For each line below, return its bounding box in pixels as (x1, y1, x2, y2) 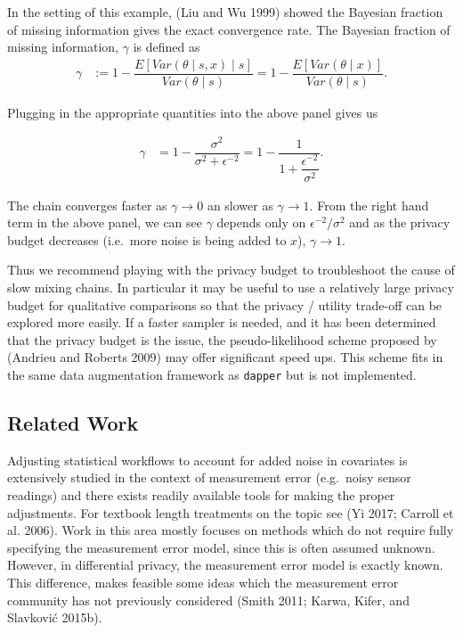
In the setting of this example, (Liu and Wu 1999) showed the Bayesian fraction (7, 3, 443, 21)
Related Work (7, 408, 139, 436)
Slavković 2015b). (7, 608, 102, 627)
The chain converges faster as (7, 195, 167, 214)
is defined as (133, 37, 200, 56)
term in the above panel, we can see (7, 213, 203, 232)
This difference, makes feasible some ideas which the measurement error (7, 572, 399, 591)
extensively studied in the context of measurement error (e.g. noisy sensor (7, 468, 411, 487)
